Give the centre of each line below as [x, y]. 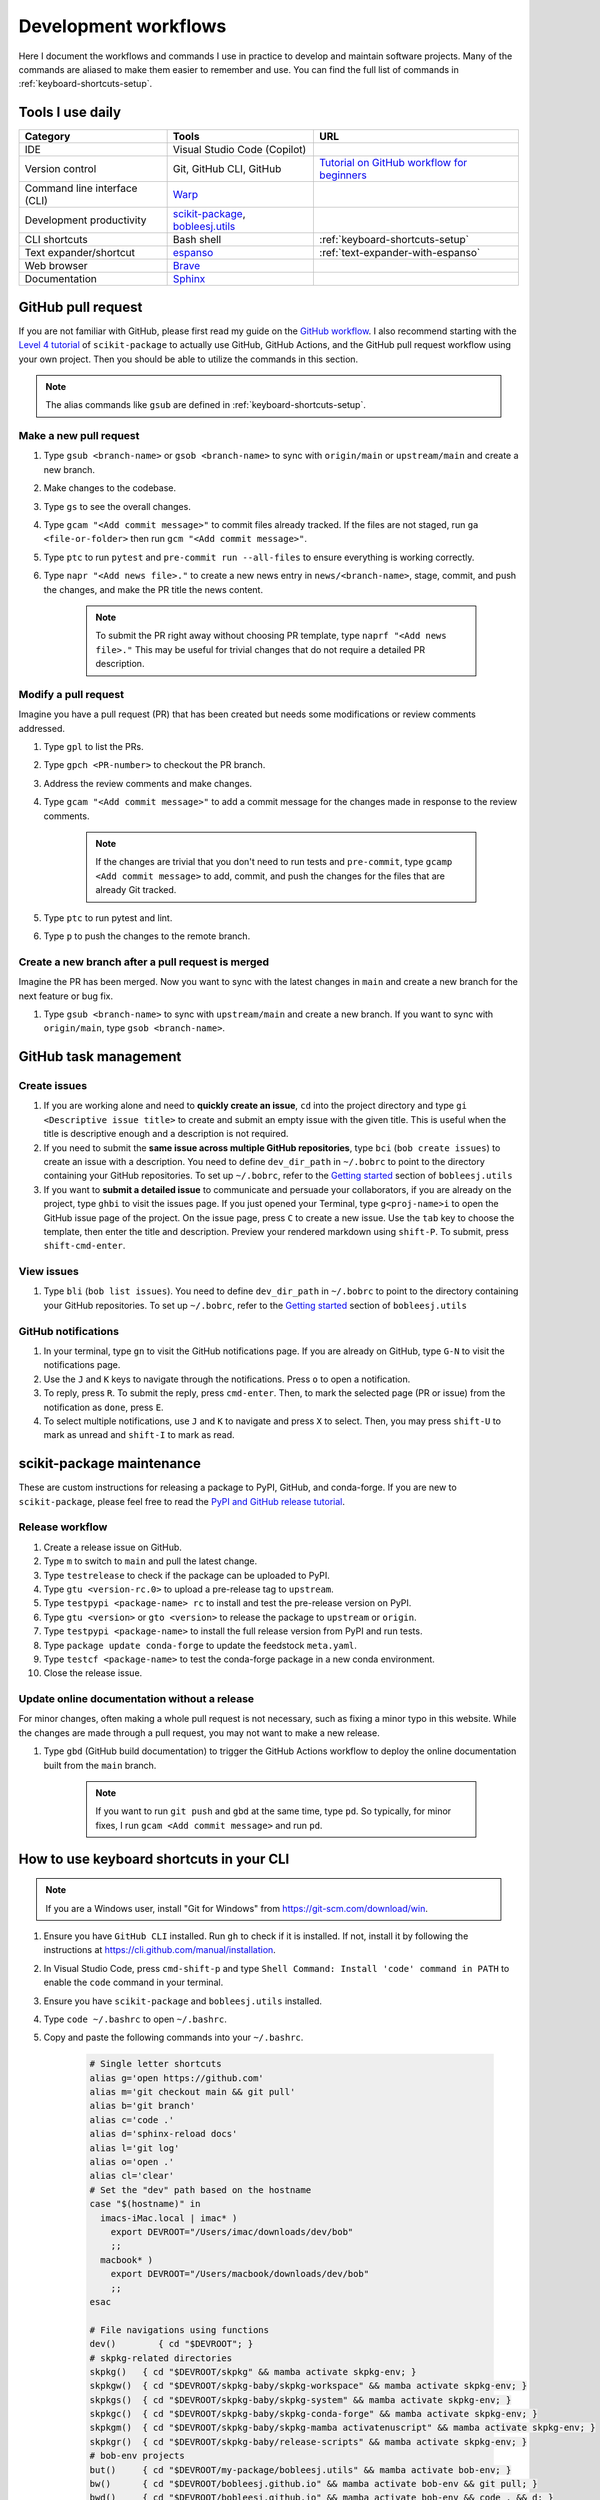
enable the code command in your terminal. [133, 1982]
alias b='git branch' [142, 2106]
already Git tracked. [136, 890]
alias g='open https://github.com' [176, 2078]
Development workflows [122, 26]
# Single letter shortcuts [155, 2064]
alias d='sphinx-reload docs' [163, 2134]
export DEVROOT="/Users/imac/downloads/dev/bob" [232, 2231]
